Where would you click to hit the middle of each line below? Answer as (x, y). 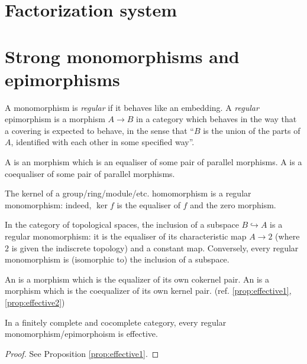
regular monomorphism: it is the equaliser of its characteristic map (126, 236)
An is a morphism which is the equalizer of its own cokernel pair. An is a (137, 279)
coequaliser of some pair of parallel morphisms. (90, 173)
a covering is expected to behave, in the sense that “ (99, 130)
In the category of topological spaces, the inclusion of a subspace (122, 224)
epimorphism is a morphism (55, 119)
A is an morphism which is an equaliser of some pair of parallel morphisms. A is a (153, 162)
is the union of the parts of (252, 130)
